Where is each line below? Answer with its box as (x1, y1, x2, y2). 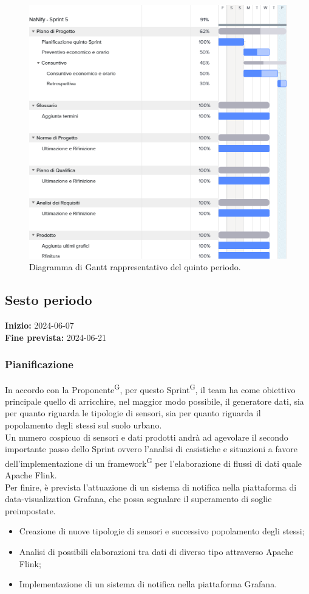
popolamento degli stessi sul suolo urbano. (5, 419, 162, 432)
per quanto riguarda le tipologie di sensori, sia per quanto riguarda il (5, 407, 261, 419)
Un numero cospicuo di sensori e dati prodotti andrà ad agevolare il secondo (5, 430, 288, 443)
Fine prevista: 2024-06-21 (5, 330, 107, 343)
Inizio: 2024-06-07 (5, 319, 74, 332)
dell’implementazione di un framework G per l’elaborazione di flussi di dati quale (5, 455, 302, 469)
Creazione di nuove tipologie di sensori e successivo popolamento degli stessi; (19, 525, 305, 537)
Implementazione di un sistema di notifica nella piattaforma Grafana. (19, 578, 277, 590)
